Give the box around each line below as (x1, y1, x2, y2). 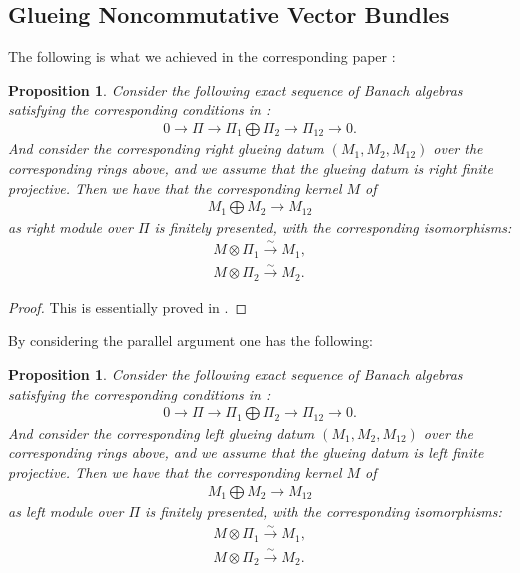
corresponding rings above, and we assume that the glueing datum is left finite (8, 442, 484, 463)
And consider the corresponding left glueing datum (8, 422, 315, 443)
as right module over (8, 216, 133, 237)
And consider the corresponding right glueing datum (8, 138, 324, 159)
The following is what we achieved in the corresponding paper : (8, 46, 396, 67)
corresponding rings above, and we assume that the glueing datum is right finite (8, 158, 493, 179)
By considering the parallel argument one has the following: (8, 330, 373, 351)
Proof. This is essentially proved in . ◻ (8, 296, 248, 317)
